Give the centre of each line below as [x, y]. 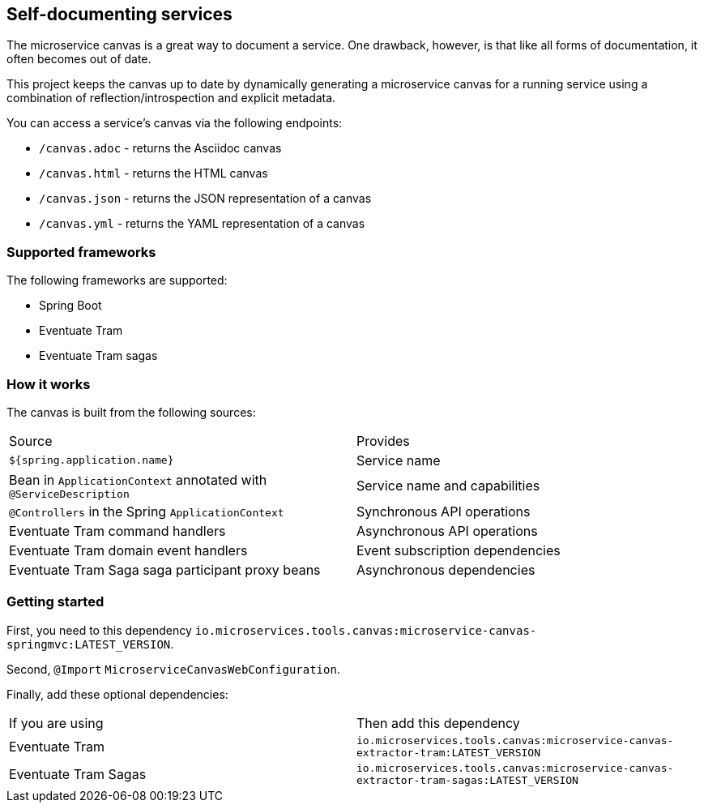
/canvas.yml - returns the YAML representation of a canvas [202, 224]
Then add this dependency [438, 723]
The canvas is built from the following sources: [131, 412]
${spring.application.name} [92, 460]
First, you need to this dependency [99, 630]
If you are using [56, 723]
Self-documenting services [119, 14]
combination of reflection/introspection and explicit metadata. [171, 98]
